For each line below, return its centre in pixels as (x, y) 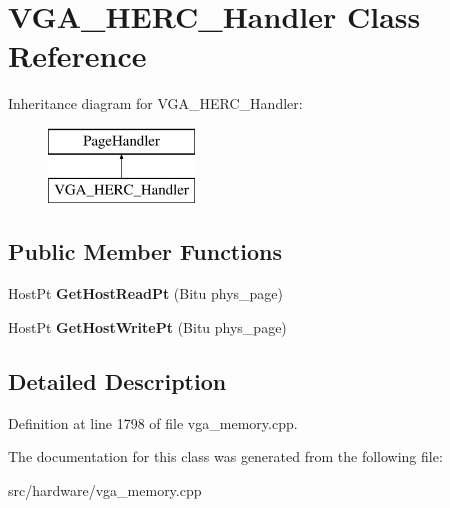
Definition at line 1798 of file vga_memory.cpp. (153, 422)
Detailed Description (117, 380)
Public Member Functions (145, 251)
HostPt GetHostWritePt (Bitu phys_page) (147, 326)
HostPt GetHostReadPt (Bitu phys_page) (146, 293)
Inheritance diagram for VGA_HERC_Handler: (155, 103)
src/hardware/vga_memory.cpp (105, 489)
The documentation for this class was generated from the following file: (225, 456)
